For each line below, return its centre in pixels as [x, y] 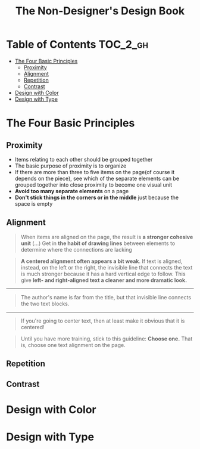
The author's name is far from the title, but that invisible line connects [106, 297]
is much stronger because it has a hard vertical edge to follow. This [103, 274]
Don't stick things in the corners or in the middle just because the [97, 197]
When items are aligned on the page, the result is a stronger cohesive [107, 237]
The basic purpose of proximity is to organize [71, 166]
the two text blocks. [45, 304]
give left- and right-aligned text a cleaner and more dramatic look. [104, 280]
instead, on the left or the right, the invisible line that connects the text [107, 267]
